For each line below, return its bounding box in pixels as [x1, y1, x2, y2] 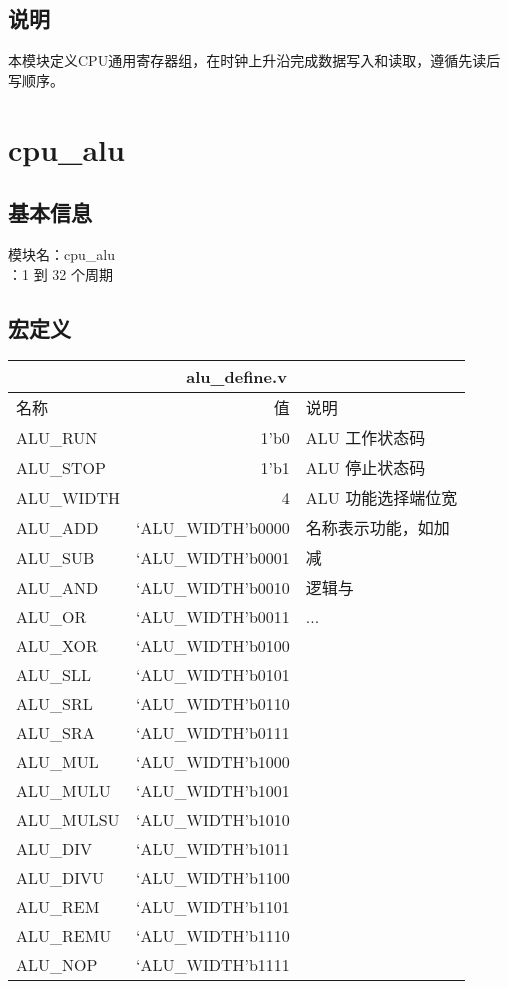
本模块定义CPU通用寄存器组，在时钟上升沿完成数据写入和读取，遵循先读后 [8, 50, 501, 71]
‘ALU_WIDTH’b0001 [136, 545, 290, 569]
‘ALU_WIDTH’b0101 [136, 663, 290, 687]
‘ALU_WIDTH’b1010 [136, 808, 290, 832]
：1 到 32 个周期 [8, 263, 113, 284]
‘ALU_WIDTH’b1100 [136, 866, 290, 890]
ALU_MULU [16, 779, 111, 803]
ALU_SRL [16, 692, 93, 716]
